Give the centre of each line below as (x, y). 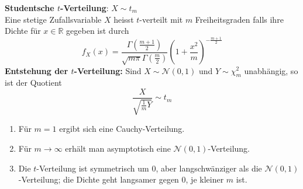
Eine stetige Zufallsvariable (53, 19)
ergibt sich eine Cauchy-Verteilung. (122, 129)
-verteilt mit (161, 19)
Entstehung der (37, 70)
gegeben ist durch (98, 31)
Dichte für (23, 31)
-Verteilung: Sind (108, 70)
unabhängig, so (271, 70)
